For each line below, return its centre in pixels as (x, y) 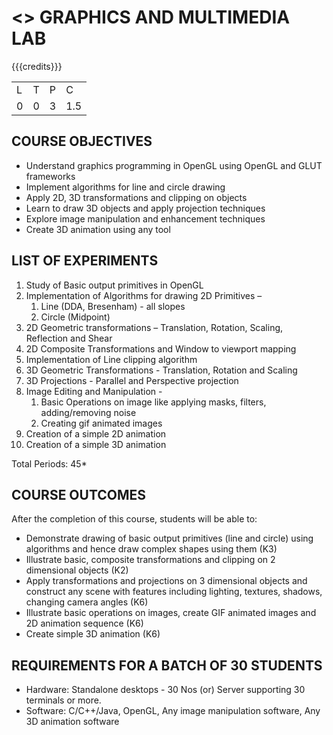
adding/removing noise (88, 412)
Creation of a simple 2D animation (96, 433)
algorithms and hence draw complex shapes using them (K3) (151, 549)
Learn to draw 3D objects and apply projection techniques (145, 208)
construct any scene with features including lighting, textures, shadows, (174, 592)
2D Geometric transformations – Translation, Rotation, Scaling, (154, 327)
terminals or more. (63, 700)
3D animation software (72, 722)
